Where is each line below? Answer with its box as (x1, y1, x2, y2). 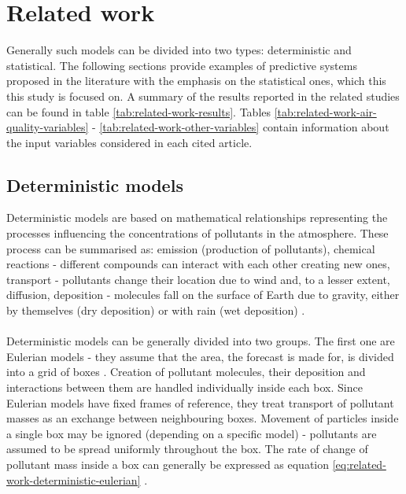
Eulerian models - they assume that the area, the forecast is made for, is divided (6, 348, 394, 364)
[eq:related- (332, 455, 386, 472)
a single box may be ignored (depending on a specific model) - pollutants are (6, 425, 377, 441)
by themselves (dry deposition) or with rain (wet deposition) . (6, 302, 305, 319)
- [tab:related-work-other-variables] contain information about (92, 119, 389, 135)
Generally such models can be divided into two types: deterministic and (6, 42, 352, 58)
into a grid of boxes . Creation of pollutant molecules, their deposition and (6, 363, 366, 380)
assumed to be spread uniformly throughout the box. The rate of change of (6, 441, 368, 457)
